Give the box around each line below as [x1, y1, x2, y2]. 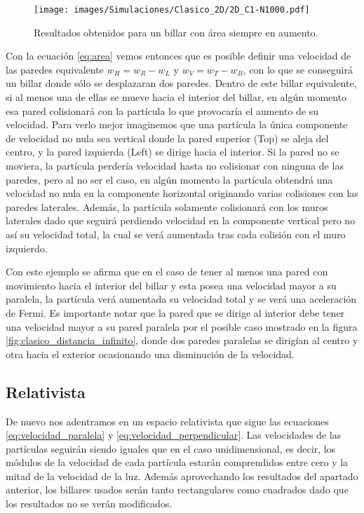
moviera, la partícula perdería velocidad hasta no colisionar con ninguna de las [6, 158, 344, 172]
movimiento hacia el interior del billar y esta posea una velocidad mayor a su [6, 278, 337, 292]
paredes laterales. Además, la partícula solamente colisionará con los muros [6, 199, 328, 214]
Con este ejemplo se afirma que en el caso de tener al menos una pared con [6, 264, 328, 279]
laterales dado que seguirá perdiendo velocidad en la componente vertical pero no [6, 213, 356, 228]
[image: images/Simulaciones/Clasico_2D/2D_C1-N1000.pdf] [34, 5, 310, 15]
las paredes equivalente [6, 62, 104, 76]
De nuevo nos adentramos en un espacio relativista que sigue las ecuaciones [6, 413, 329, 428]
